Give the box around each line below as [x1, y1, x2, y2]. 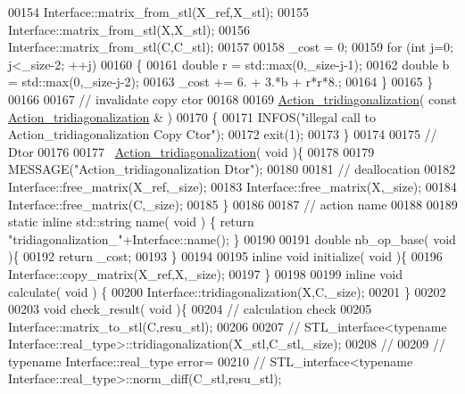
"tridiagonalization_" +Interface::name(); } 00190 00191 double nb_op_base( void [8, 229, 456, 248]
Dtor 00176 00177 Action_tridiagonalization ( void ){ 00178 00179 [8, 142, 375, 160]
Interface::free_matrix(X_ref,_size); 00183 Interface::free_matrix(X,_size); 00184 [8, 176, 457, 195]
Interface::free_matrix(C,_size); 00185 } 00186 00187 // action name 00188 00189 [8, 194, 458, 213]
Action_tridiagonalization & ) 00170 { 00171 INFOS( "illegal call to [8, 107, 376, 126]
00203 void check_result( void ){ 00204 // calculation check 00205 [8, 300, 372, 318]
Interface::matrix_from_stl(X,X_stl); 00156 [8, 20, 250, 38]
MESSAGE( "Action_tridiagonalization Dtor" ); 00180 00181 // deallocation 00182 [8, 160, 456, 178]
